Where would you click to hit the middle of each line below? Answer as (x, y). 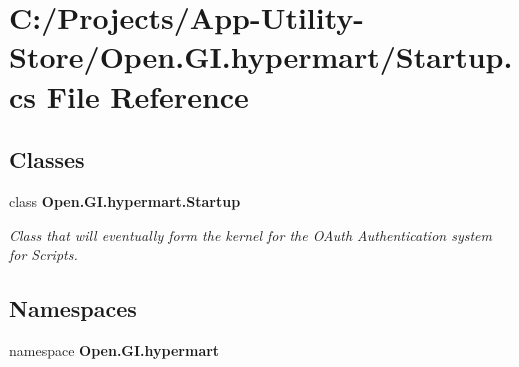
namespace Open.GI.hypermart (114, 349)
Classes (47, 159)
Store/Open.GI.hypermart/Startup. (261, 56)
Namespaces (73, 308)
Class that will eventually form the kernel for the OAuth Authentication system (250, 234)
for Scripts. (43, 254)
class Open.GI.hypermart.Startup (125, 200)
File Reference (147, 95)
